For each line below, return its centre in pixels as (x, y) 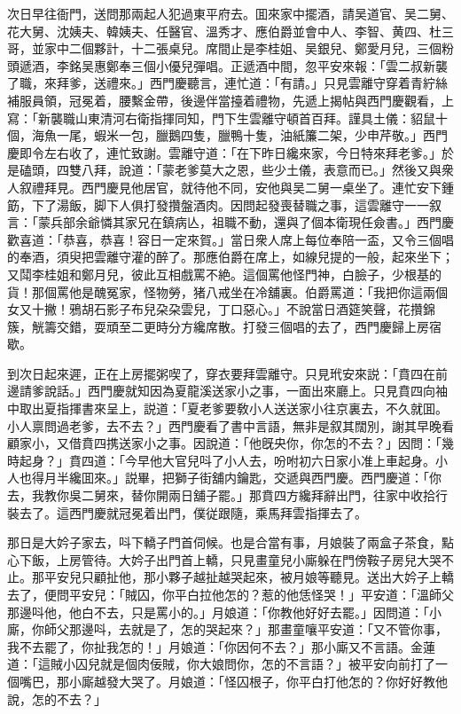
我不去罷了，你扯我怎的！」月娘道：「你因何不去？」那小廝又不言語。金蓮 (221, 646)
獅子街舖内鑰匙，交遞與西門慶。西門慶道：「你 (308, 478)
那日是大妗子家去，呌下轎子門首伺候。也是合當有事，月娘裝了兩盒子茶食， (224, 542)
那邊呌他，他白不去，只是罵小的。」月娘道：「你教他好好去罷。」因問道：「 (218, 612)
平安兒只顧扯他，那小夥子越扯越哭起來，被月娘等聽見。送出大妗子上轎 (249, 577)
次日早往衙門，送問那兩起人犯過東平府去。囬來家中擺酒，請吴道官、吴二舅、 (230, 13)
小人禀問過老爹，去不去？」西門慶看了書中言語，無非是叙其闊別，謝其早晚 (224, 425)
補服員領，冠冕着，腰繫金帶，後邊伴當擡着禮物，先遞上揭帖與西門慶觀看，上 (230, 100)
